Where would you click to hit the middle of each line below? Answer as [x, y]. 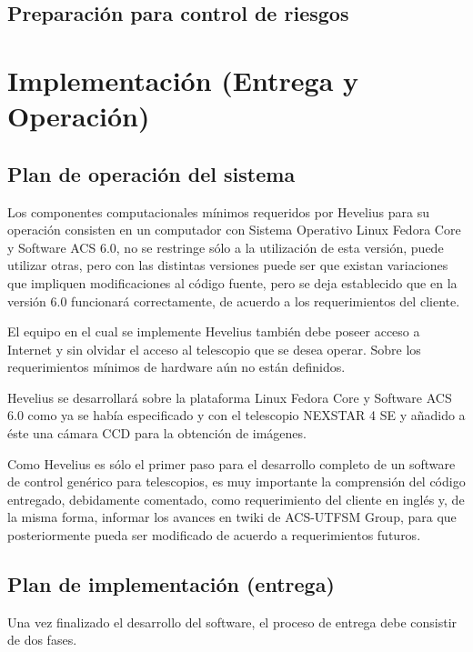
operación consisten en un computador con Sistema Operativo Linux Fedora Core [234, 230]
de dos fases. [42, 640]
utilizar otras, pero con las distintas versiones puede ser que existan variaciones [228, 265]
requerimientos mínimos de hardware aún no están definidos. [176, 367]
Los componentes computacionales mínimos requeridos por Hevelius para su [219, 211]
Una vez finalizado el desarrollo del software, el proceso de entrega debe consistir [232, 622]
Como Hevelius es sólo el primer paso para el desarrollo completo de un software [231, 463]
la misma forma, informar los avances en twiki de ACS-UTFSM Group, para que [232, 517]
